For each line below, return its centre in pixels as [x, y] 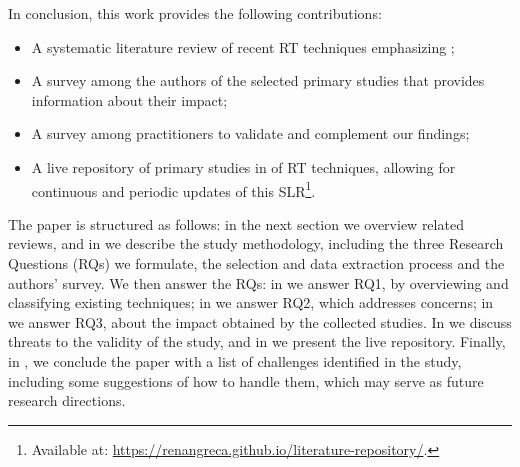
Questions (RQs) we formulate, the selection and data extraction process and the [256, 263]
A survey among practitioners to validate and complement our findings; [250, 133]
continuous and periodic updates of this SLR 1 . [173, 189]
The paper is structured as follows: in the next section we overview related [236, 223]
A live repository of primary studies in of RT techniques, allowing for [243, 166]
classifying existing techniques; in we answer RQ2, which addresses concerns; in [251, 302]
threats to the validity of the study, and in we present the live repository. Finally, [257, 341]
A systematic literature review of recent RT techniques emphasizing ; [243, 46]
